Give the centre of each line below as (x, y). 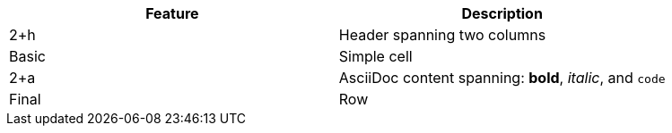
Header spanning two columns (442, 35)
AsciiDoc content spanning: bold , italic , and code (502, 78)
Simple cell (375, 56)
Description (502, 13)
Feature (172, 13)
